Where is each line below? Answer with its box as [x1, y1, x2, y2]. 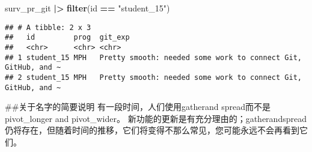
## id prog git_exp [5, 33, 130, 42]
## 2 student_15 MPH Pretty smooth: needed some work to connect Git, [5, 73, 302, 82]
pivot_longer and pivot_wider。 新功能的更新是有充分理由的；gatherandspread [5, 112, 307, 124]
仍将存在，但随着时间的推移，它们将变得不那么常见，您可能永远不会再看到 [5, 124, 299, 136]
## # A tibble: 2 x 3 [5, 23, 91, 32]
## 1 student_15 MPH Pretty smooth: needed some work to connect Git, [5, 53, 302, 62]
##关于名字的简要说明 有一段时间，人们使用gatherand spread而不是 [5, 100, 271, 113]
